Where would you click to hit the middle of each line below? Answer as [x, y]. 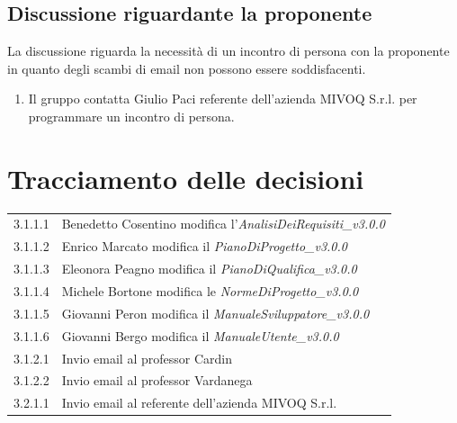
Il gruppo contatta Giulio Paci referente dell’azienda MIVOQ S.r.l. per [223, 99]
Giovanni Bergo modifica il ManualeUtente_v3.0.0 [200, 335]
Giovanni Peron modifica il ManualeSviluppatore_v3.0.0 [215, 313]
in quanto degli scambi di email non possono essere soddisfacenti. [187, 68]
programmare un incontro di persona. [131, 116]
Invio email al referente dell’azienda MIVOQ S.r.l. [199, 403]
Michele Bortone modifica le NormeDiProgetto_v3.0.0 [210, 290]
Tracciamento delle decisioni [186, 178]
